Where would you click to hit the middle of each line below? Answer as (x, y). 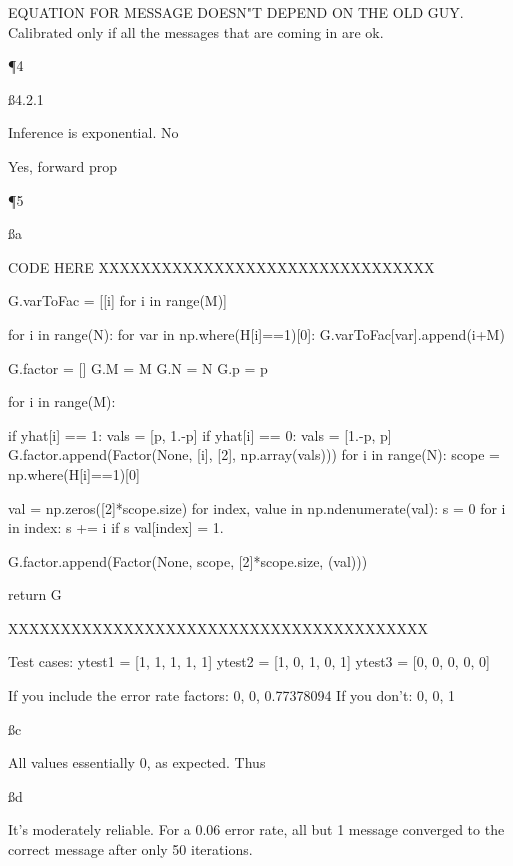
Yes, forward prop (63, 165)
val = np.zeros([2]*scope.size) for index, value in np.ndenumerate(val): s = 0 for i (257, 507)
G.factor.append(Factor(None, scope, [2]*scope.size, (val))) (188, 560)
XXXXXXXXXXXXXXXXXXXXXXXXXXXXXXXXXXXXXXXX (218, 627)
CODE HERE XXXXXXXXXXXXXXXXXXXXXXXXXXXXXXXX (221, 266)
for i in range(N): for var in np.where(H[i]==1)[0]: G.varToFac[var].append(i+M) (256, 333)
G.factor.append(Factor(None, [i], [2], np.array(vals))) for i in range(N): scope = (254, 454)
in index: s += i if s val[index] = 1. (116, 527)
